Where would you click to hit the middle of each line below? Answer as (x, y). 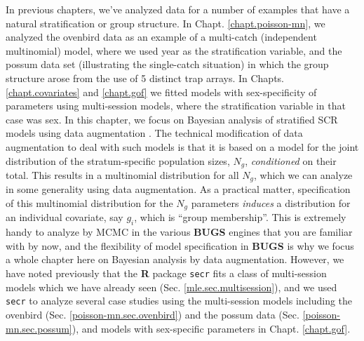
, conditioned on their (291, 160)
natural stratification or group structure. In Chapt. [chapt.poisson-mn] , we (166, 23)
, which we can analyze (303, 174)
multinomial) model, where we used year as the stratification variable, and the (174, 50)
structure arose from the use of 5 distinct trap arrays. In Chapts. (145, 78)
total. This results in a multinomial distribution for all (122, 174)
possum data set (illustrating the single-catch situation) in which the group (167, 64)
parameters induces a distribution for (271, 203)
